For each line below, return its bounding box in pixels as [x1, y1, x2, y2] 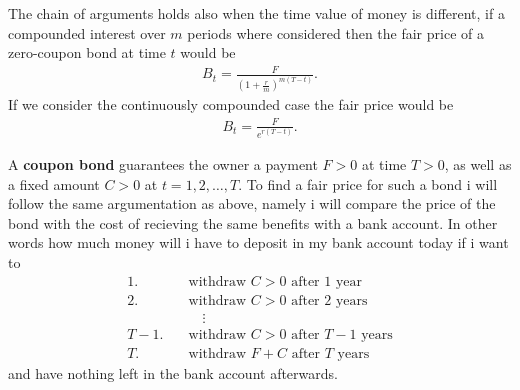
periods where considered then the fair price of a [187, 22, 484, 43]
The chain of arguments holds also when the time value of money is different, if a [8, 3, 505, 23]
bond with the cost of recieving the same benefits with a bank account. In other [8, 212, 498, 233]
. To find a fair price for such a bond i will [238, 173, 498, 194]
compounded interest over [8, 22, 166, 43]
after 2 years [291, 293, 368, 308]
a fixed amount [8, 173, 100, 194]
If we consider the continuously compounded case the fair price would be [8, 94, 454, 115]
